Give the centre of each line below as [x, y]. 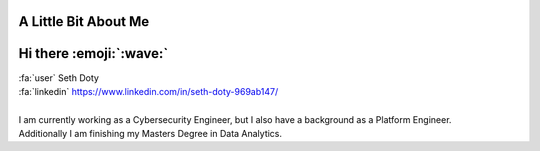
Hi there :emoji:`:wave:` [93, 53]
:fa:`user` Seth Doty [59, 77]
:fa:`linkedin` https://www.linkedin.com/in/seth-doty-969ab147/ [148, 91]
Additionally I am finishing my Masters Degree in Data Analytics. [150, 134]
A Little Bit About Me [84, 21]
